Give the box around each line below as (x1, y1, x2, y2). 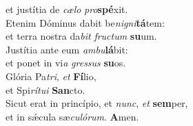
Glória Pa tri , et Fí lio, (6, 68, 96, 83)
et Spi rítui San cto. (6, 82, 85, 97)
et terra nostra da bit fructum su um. (6, 29, 157, 43)
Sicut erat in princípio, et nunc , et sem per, (6, 96, 188, 110)
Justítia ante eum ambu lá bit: (6, 42, 128, 56)
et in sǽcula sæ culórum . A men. (6, 109, 139, 123)
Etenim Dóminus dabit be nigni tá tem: (6, 15, 165, 29)
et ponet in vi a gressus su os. (6, 55, 126, 70)
